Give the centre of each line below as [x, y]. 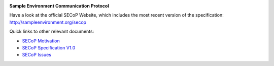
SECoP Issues [37, 55]
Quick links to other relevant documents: [52, 31]
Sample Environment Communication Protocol [59, 6]
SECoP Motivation [41, 41]
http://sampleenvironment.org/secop [48, 22]
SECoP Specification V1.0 [49, 47]
